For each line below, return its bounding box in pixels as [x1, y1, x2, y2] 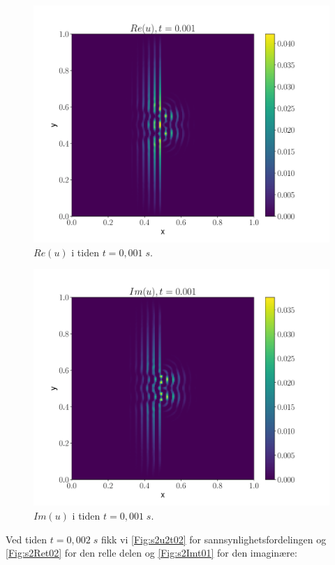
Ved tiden [6, 531, 47, 546]
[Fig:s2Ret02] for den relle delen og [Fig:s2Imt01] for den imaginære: [6, 545, 297, 560]
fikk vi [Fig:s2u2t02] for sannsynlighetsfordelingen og [100, 531, 327, 546]
